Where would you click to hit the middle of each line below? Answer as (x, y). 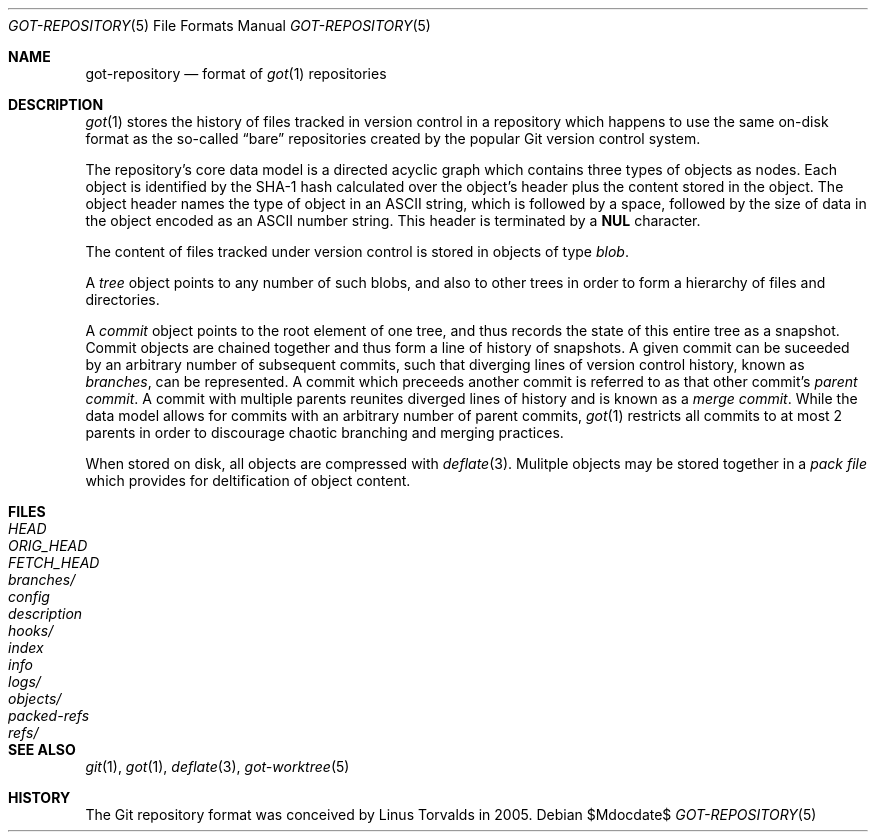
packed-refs (49, 715)
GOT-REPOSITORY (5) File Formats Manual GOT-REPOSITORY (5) (219, 25)
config (29, 596)
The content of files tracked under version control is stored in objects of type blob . (357, 251)
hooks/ (31, 630)
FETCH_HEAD (54, 562)
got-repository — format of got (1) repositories (236, 73)
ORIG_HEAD (48, 545)
